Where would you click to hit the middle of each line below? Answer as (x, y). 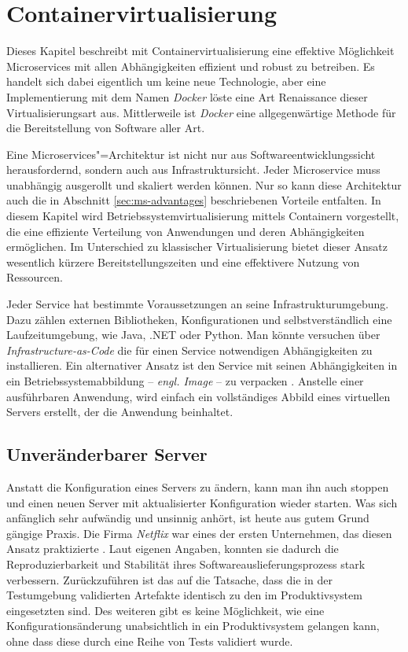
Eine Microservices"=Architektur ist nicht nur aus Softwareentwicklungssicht (191, 154)
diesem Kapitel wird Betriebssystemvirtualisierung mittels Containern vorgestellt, (203, 216)
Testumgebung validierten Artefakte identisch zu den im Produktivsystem (184, 595)
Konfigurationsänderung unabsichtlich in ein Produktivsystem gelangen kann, (193, 626)
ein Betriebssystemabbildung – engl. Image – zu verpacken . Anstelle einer (185, 381)
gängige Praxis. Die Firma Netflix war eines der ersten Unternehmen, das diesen (199, 533)
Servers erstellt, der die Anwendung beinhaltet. (120, 412)
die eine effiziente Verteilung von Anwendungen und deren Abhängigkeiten (186, 231)
